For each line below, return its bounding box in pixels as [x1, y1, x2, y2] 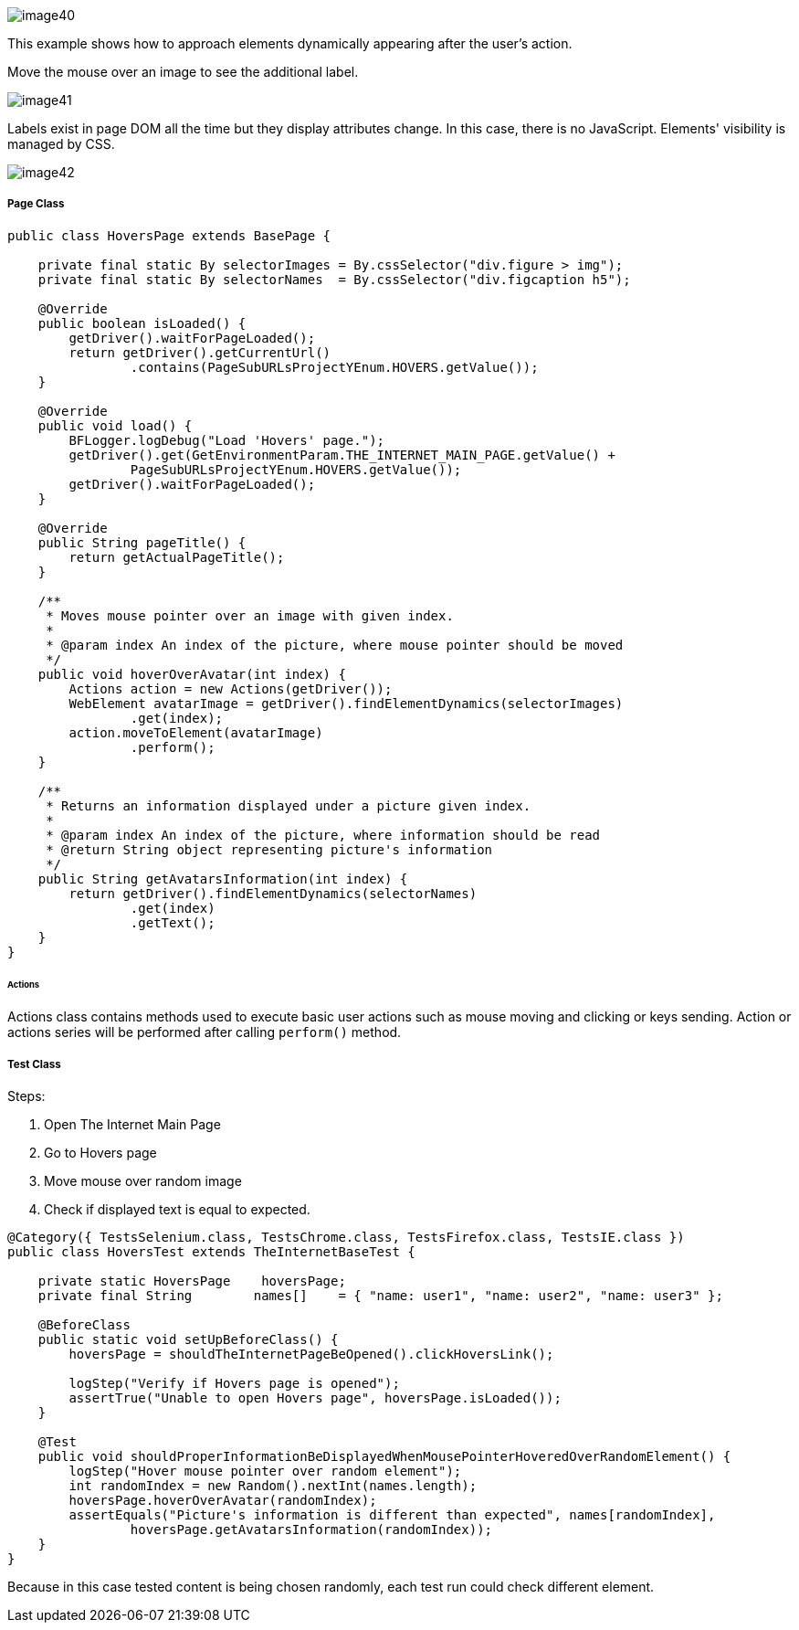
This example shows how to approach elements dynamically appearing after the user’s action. [7, 36, 573, 51]
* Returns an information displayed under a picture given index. [46, 798, 531, 813]
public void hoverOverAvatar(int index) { [37, 666, 346, 682]
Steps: [7, 1088, 46, 1105]
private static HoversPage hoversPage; [37, 1274, 346, 1289]
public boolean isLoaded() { [37, 315, 247, 331]
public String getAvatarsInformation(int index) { [37, 871, 408, 886]
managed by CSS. [7, 136, 115, 152]
